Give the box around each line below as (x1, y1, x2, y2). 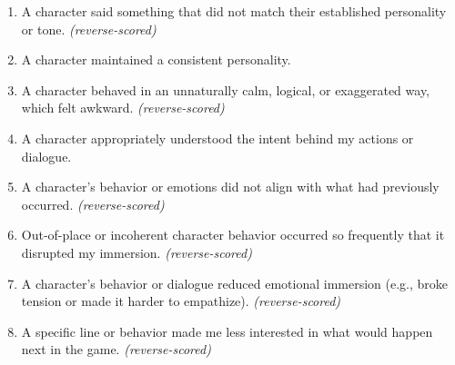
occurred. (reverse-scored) (21, 194, 165, 213)
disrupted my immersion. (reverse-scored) (21, 242, 252, 261)
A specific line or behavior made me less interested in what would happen (21, 321, 433, 340)
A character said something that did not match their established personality (21, 2, 447, 20)
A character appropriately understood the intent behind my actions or (21, 128, 414, 147)
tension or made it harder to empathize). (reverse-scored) (21, 291, 341, 311)
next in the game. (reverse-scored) (21, 340, 211, 359)
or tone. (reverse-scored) (21, 19, 157, 38)
